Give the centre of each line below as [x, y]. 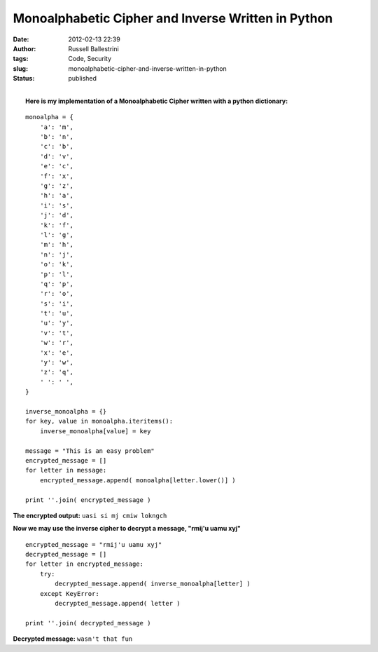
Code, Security [90, 59]
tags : [21, 59]
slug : [20, 68]
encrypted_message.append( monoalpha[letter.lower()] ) [138, 480]
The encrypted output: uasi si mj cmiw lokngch [90, 515]
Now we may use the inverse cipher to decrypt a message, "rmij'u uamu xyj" [127, 529]
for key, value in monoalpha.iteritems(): [99, 421]
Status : [24, 79]
